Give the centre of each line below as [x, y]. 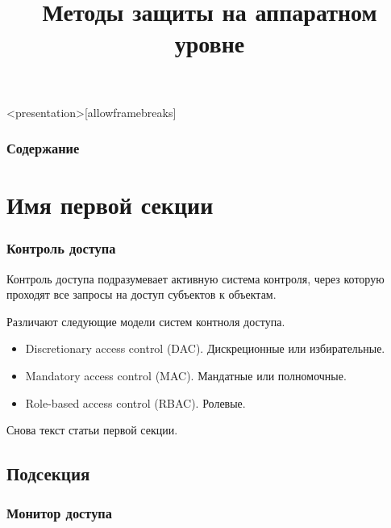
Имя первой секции [110, 205]
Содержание [43, 148]
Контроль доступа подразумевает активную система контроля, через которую [195, 278]
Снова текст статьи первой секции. [92, 430]
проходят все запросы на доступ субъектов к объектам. [141, 294]
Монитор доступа [59, 513]
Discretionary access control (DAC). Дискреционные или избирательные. [205, 348]
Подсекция [48, 474]
